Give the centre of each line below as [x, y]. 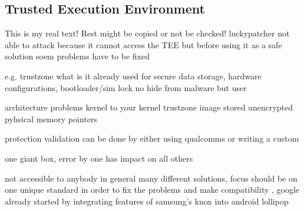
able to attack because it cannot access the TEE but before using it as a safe [143, 44]
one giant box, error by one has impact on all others [99, 158]
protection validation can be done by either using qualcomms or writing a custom [152, 138]
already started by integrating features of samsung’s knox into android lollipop [147, 201]
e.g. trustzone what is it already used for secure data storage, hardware [133, 76]
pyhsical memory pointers [51, 118]
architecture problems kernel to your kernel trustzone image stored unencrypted [149, 107]
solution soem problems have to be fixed [77, 56]
